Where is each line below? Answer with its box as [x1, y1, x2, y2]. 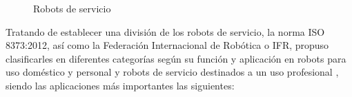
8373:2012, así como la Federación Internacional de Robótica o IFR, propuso [6, 38, 329, 52]
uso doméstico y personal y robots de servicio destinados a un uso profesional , [6, 65, 339, 79]
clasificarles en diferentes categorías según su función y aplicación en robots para [6, 51, 346, 65]
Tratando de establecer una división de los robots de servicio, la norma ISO [6, 24, 325, 39]
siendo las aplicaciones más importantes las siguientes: [6, 78, 235, 92]
